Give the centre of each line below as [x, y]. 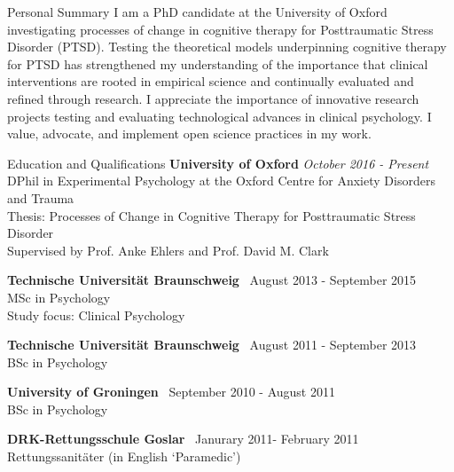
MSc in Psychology [59, 297]
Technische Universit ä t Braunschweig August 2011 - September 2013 [212, 345]
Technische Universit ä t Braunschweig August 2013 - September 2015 [212, 280]
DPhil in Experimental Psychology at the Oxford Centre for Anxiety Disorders [221, 181]
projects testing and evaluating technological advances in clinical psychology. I [219, 116]
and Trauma [41, 197]
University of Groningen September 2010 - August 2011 [171, 392]
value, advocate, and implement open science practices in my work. [189, 134]
